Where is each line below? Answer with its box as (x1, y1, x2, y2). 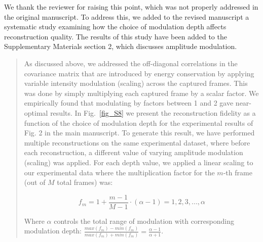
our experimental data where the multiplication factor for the (24, 167, 215, 177)
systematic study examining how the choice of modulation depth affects (4, 21, 227, 32)
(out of (24, 177, 46, 187)
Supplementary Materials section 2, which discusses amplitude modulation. (4, 41, 237, 52)
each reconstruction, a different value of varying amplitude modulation (24, 147, 243, 158)
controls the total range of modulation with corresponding (54, 215, 234, 226)
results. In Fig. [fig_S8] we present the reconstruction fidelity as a (50, 107, 256, 118)
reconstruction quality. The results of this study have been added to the (4, 31, 227, 41)
